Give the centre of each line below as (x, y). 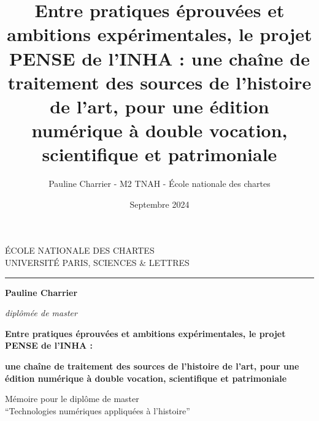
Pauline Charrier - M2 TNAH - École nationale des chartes (159, 184)
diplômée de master (41, 313)
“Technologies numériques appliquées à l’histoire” (98, 410)
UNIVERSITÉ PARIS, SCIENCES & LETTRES (97, 263)
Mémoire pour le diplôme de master (72, 399)
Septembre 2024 (159, 204)
